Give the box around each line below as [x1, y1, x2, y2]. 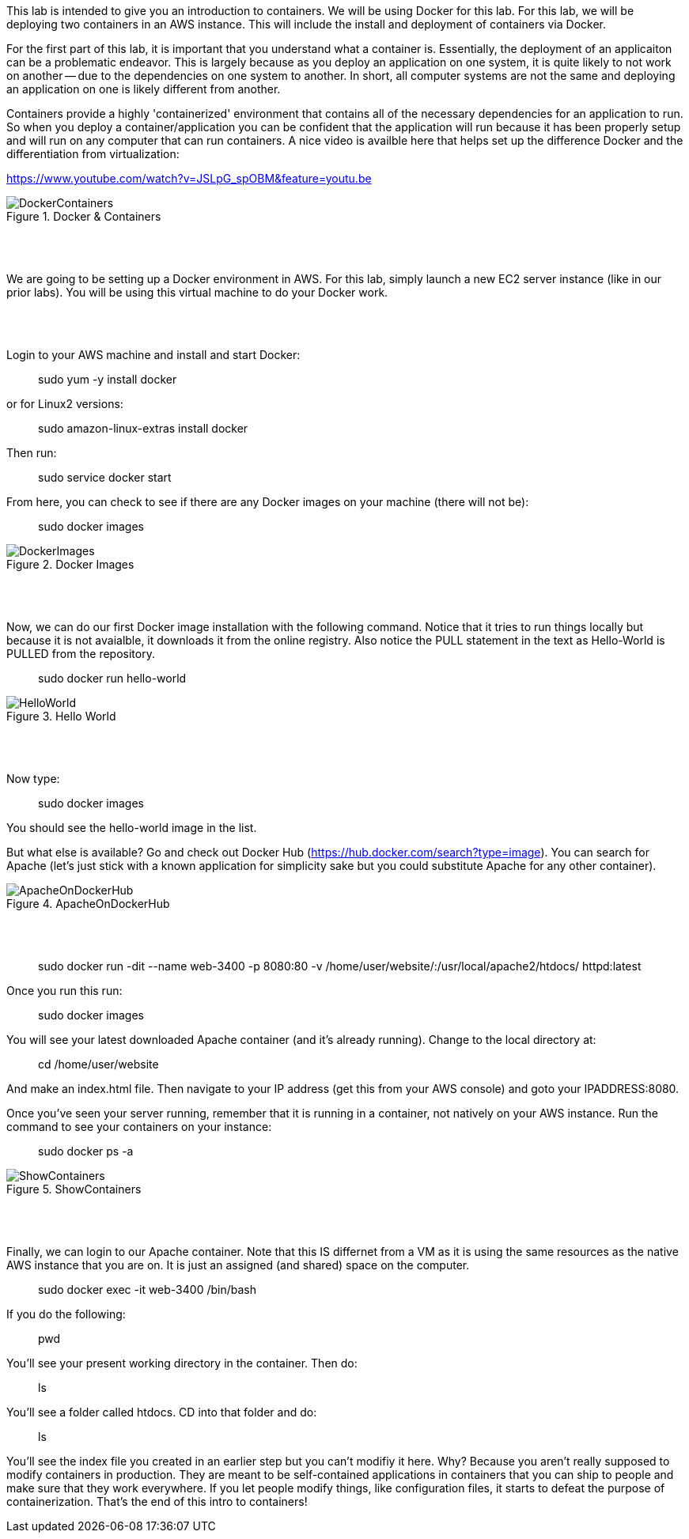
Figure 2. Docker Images [6, 558, 134, 571]
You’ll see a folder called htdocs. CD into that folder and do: [6, 1405, 317, 1419]
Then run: [6, 446, 57, 459]
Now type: [6, 772, 60, 785]
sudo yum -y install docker [38, 372, 177, 386]
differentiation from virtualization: [6, 147, 180, 161]
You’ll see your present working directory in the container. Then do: [6, 1356, 358, 1370]
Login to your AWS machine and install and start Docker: [6, 348, 301, 361]
